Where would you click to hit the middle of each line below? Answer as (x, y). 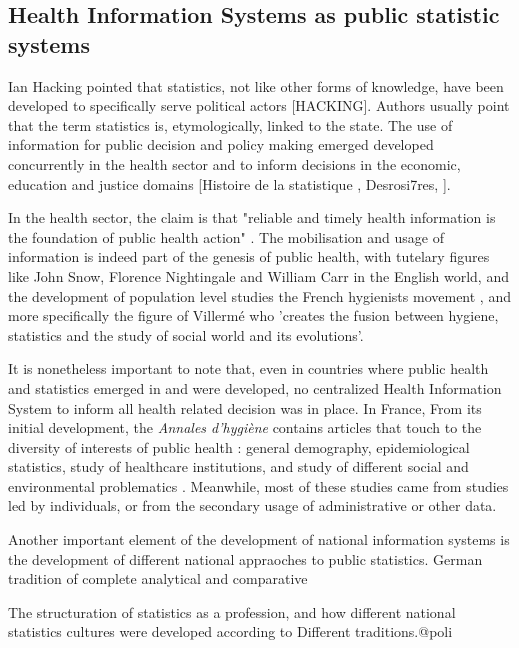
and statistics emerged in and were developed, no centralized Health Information (255, 387)
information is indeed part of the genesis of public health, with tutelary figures (249, 256)
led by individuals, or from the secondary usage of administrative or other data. (252, 505)
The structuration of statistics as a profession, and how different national (232, 611)
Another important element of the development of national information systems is (259, 539)
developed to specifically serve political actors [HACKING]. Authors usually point (259, 105)
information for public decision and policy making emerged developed (221, 144)
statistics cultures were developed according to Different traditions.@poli (230, 631)
